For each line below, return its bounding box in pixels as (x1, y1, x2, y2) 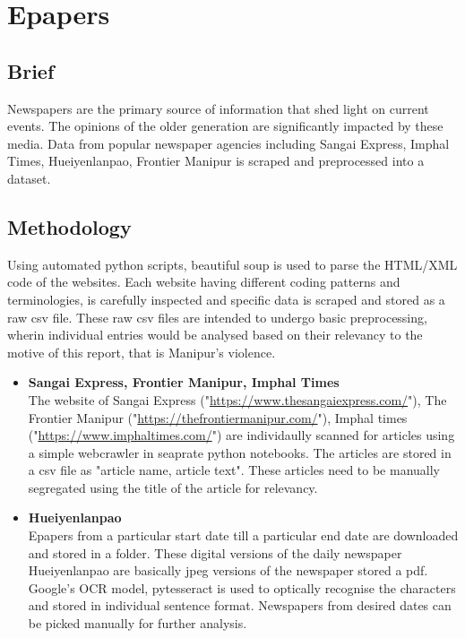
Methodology (7, 212, 132, 240)
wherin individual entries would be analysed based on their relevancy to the (7, 325, 423, 344)
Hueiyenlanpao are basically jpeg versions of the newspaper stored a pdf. (28, 561, 428, 580)
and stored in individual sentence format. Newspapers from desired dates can (28, 596, 452, 615)
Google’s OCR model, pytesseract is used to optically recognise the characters (28, 578, 456, 597)
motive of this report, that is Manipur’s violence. (7, 342, 276, 361)
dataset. (7, 168, 51, 187)
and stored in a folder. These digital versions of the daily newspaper (28, 543, 402, 562)
